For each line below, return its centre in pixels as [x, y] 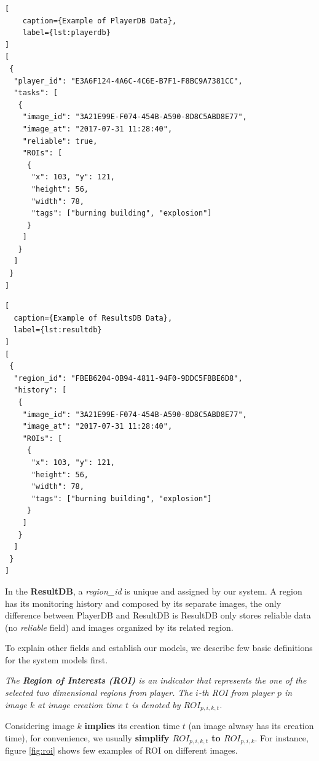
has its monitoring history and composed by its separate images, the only [143, 603]
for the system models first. [57, 659]
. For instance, [282, 737]
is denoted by [156, 704]
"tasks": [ [36, 93]
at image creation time [80, 704]
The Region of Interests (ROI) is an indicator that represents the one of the [156, 680]
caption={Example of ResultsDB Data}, [93, 318]
